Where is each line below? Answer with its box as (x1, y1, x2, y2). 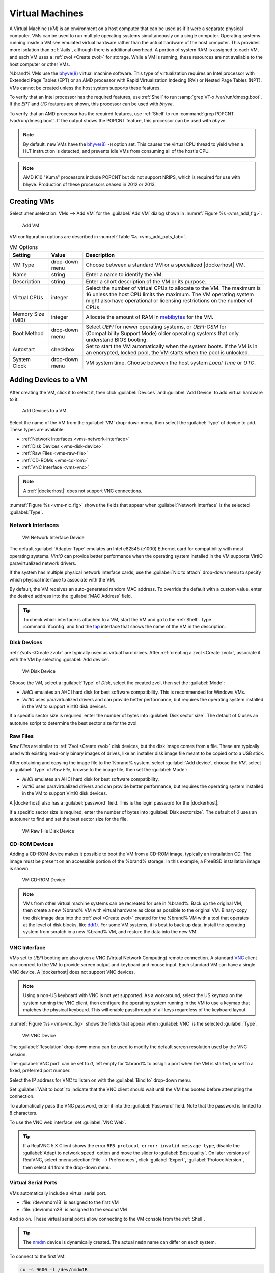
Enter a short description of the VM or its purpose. (86, 278, 206, 285)
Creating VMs (9, 197, 54, 206)
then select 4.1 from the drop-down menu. (23, 1164, 112, 1170)
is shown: (9, 865, 30, 871)
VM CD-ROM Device (22, 877, 66, 883)
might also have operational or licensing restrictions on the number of (86, 297, 253, 305)
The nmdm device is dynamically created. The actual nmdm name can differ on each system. (23, 1239, 216, 1245)
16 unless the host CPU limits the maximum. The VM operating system (86, 291, 254, 298)
